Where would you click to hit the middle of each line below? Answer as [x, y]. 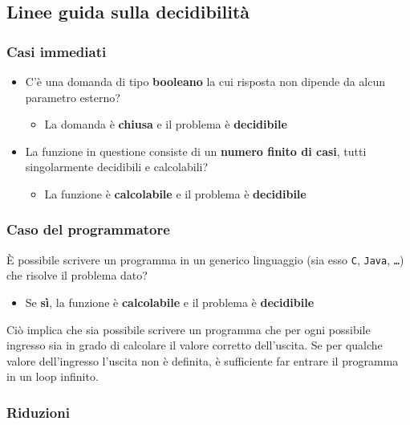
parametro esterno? [73, 97]
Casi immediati [57, 51]
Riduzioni [38, 412]
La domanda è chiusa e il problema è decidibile [166, 124]
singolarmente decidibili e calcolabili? [117, 167]
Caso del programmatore [88, 229]
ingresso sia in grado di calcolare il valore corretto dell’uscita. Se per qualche [195, 345]
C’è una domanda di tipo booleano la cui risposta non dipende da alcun [205, 81]
